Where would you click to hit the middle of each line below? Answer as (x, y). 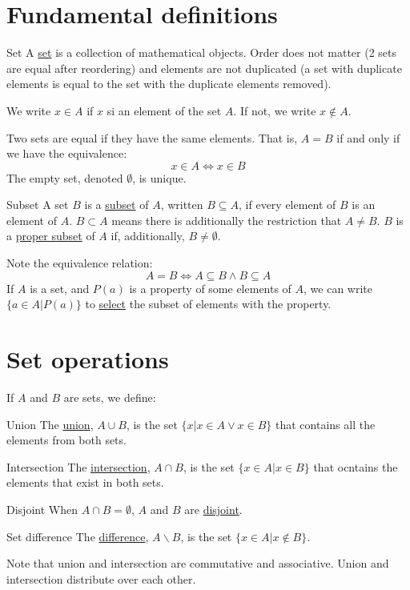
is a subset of (117, 205)
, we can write (338, 288)
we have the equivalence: (67, 153)
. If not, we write (275, 110)
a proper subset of (51, 236)
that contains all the (326, 424)
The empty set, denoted (65, 177)
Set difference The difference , (78, 536)
